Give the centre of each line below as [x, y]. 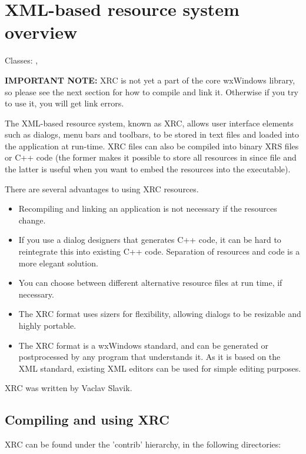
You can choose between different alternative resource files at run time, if [150, 283]
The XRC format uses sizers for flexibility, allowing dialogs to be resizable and [160, 314]
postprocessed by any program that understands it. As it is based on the [149, 357]
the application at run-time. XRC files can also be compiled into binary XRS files [152, 146]
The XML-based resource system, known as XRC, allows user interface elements [149, 123]
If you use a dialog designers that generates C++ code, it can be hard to [150, 240]
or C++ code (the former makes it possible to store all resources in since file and [151, 157]
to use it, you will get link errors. [64, 103]
